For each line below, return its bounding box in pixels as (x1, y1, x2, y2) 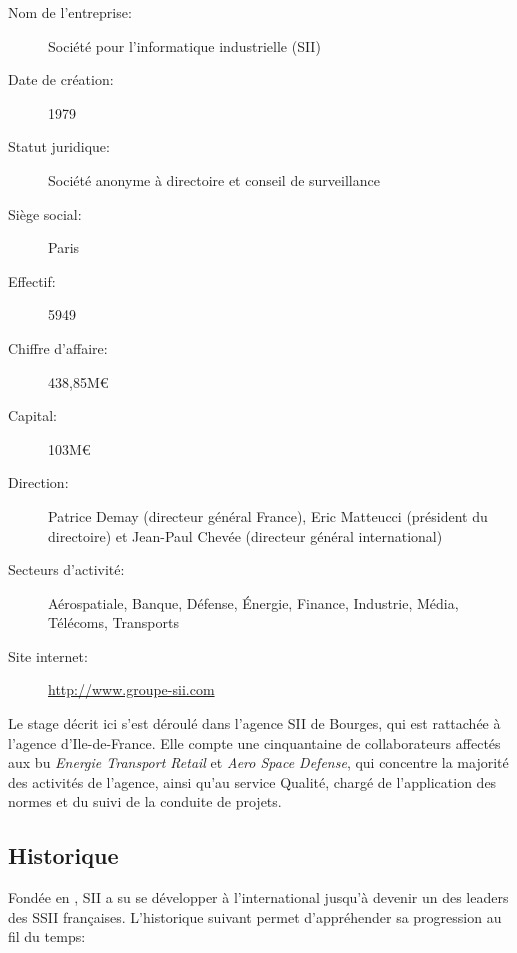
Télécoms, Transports (48, 612, 179, 633)
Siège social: (8, 203, 82, 224)
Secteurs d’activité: (8, 559, 125, 580)
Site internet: (8, 645, 88, 666)
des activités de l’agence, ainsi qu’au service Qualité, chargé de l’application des (8, 771, 497, 792)
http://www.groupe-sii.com (48, 679, 215, 700)
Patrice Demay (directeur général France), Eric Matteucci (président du (48, 505, 488, 526)
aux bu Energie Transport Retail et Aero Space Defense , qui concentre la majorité (8, 752, 509, 773)
